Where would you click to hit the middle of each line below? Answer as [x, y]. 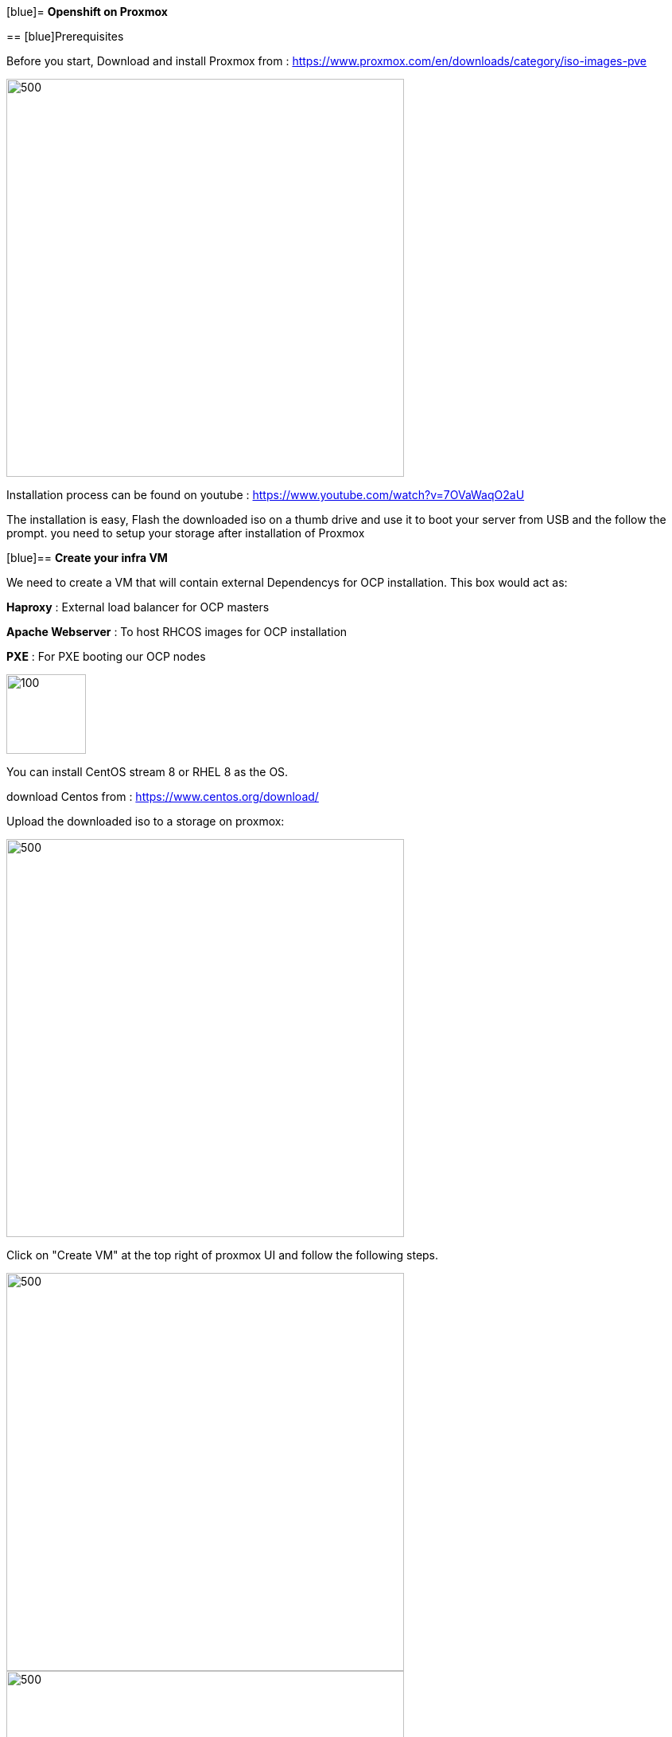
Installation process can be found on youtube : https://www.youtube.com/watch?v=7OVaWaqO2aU [266, 495]
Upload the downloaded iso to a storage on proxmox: [146, 821]
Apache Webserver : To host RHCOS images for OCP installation [177, 632]
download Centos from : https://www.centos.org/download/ [163, 796]
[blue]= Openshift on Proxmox [87, 12]
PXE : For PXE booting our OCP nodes [106, 656]
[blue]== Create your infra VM [87, 558]
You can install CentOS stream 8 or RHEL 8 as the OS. [148, 772]
